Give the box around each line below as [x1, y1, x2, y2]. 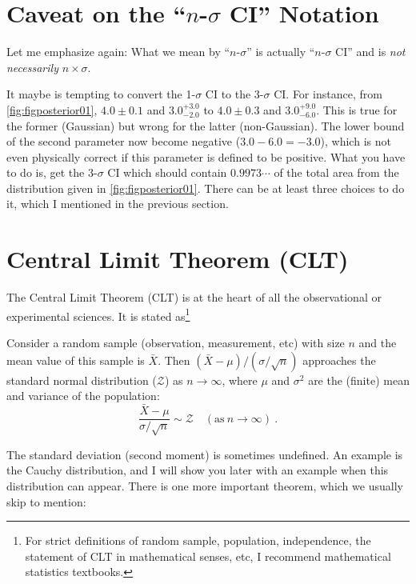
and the [358, 334, 397, 351]
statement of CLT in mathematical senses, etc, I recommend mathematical [25, 547, 391, 564]
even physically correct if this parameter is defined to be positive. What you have [6, 148, 406, 165]
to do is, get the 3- [6, 164, 98, 181]
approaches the [302, 351, 376, 368]
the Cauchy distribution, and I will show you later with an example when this [6, 462, 389, 478]
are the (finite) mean [308, 371, 410, 388]
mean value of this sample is [6, 351, 145, 368]
